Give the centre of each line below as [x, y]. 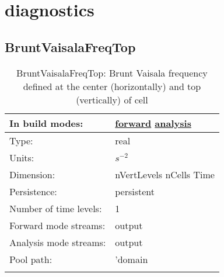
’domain [132, 259]
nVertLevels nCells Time [165, 174]
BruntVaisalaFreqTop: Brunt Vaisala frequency [112, 72]
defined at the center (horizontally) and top [112, 86]
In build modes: [46, 123]
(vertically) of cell [112, 99]
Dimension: [32, 174]
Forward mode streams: [57, 225]
